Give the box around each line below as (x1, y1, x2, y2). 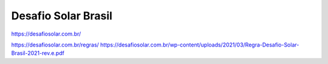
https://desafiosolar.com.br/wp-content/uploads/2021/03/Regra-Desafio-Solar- (100, 41, 299, 48)
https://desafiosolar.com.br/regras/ (11, 41, 100, 48)
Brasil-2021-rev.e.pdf (11, 50, 65, 57)
